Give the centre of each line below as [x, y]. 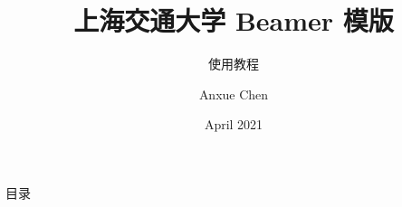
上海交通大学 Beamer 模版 [234, 20]
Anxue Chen [234, 94]
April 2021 [234, 124]
